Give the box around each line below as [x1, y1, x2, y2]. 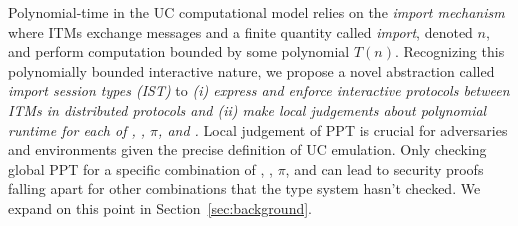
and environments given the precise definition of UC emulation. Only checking [8, 139, 487, 160]
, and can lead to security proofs [285, 158, 484, 179]
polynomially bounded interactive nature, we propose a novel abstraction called [8, 60, 495, 81]
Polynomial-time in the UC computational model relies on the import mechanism [8, 2, 505, 22]
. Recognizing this [395, 41, 505, 62]
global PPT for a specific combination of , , [8, 158, 273, 179]
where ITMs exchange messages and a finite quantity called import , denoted [8, 21, 473, 42]
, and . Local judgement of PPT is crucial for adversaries [158, 119, 508, 140]
